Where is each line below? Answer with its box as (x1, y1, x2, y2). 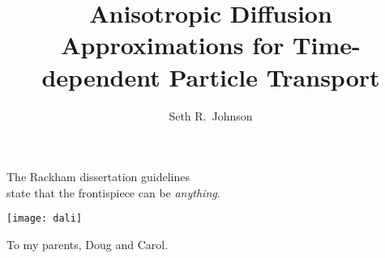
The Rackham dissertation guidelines (6, 168, 190, 185)
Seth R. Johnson (169, 107, 253, 124)
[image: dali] (6, 213, 83, 225)
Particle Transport (169, 60, 380, 93)
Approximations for (61, 28, 284, 61)
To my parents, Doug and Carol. (6, 235, 169, 252)
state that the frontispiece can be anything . (6, 184, 220, 201)
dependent (41, 60, 160, 93)
